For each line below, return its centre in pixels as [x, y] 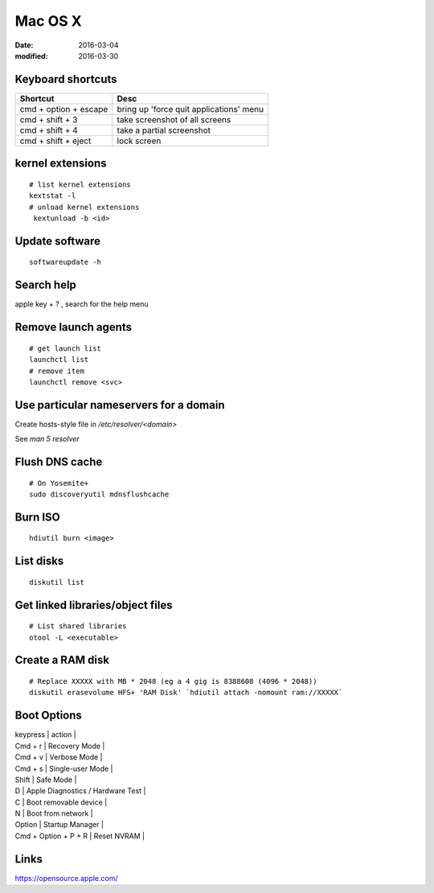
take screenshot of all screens [174, 119]
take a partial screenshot [164, 130]
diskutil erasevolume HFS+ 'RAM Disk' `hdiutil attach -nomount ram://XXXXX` [186, 693]
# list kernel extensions [80, 184]
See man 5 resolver [47, 439]
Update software [57, 241]
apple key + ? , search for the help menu [82, 304]
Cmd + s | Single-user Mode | [64, 768]
